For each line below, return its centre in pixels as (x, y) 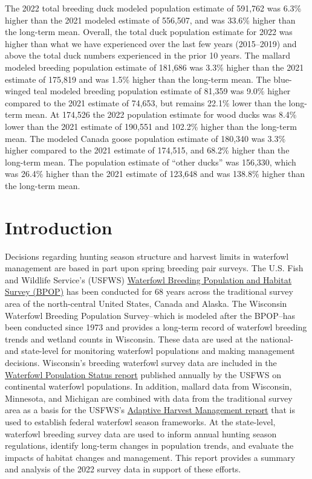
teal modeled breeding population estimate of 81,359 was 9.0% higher (162, 91)
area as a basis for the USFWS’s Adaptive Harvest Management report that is (150, 410)
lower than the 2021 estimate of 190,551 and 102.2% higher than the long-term (151, 126)
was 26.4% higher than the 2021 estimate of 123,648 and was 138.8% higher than (155, 174)
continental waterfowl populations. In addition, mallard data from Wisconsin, (148, 386)
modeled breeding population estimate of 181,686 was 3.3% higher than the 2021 (154, 67)
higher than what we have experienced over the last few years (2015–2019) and (151, 43)
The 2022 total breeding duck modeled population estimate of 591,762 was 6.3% (153, 8)
